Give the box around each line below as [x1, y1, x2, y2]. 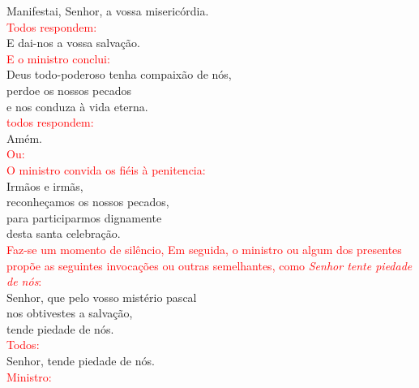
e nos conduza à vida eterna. [6, 97, 148, 114]
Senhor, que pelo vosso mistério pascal [6, 288, 197, 305]
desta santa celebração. [6, 225, 121, 242]
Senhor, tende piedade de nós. [6, 352, 155, 369]
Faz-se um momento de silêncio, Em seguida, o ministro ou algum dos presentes [6, 240, 402, 257]
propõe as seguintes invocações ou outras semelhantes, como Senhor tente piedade [6, 257, 413, 274]
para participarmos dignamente [6, 209, 162, 226]
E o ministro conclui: [6, 50, 110, 67]
